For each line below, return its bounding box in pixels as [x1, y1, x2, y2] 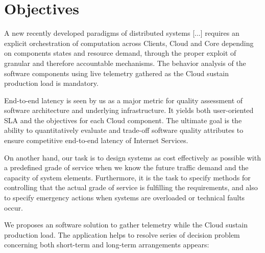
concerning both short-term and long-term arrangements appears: [4, 239, 209, 250]
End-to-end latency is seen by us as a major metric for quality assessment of [4, 95, 243, 105]
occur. [4, 202, 23, 213]
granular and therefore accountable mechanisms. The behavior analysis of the [4, 57, 246, 68]
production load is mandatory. [4, 78, 99, 88]
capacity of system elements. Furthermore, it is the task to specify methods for [4, 172, 251, 182]
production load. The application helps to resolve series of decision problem [4, 229, 240, 240]
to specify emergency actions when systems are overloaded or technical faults [4, 192, 245, 203]
